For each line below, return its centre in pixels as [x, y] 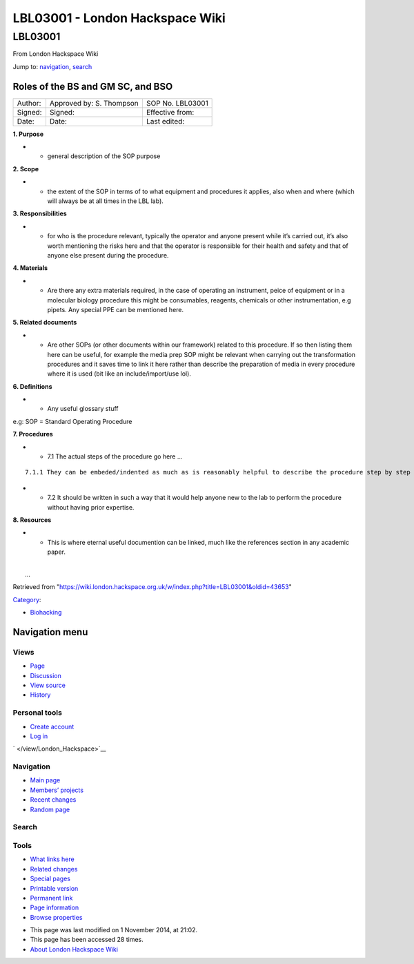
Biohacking [46, 613]
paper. [56, 552]
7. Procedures [33, 434]
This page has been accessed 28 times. [87, 940]
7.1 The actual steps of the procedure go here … [115, 456]
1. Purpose [28, 134]
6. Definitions [32, 386]
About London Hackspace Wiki [74, 949]
